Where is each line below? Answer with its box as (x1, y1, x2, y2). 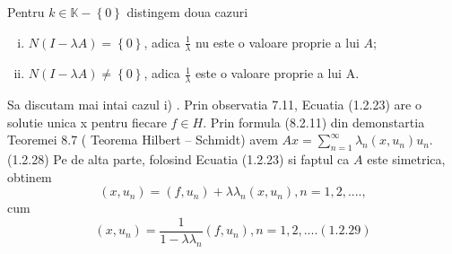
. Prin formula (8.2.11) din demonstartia (203, 112, 425, 131)
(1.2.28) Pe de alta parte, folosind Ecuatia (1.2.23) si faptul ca (7, 150, 350, 169)
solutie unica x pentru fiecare (7, 112, 167, 131)
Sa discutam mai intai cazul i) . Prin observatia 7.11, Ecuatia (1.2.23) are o (7, 95, 422, 114)
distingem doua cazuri (126, 3, 248, 21)
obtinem (7, 167, 52, 186)
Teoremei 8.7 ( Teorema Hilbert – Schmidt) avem (7, 130, 278, 149)
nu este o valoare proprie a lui (195, 32, 360, 51)
